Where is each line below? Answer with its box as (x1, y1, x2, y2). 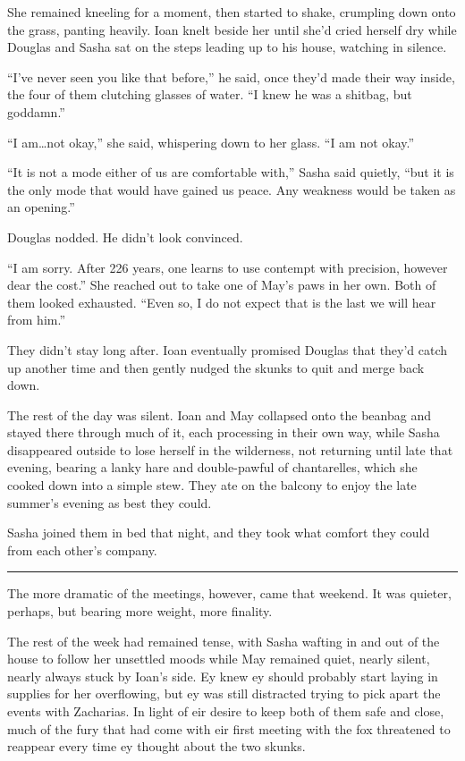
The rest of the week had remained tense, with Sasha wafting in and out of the (7, 631, 440, 650)
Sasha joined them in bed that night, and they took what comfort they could (7, 523, 430, 542)
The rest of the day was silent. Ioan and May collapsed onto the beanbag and (7, 405, 431, 424)
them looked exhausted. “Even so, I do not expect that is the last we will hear (7, 292, 436, 311)
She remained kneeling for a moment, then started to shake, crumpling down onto (7, 3, 456, 21)
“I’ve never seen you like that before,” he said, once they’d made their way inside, (7, 67, 455, 86)
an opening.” (7, 198, 75, 216)
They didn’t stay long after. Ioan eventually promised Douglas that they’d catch (7, 340, 448, 359)
